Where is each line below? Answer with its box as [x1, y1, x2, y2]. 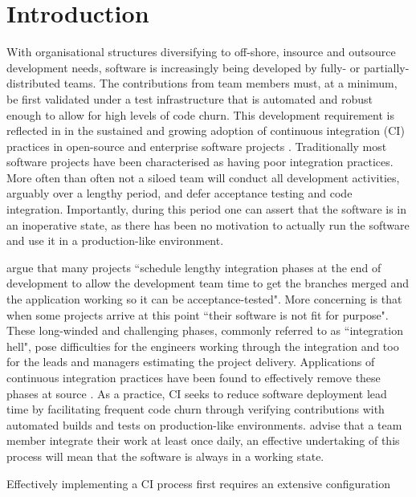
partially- [363, 59, 410, 75]
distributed [6, 75, 61, 92]
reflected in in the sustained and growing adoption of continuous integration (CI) [6, 122, 405, 139]
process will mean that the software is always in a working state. [6, 447, 324, 464]
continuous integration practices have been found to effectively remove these [6, 369, 381, 385]
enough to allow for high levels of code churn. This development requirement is [6, 106, 394, 123]
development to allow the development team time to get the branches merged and [6, 275, 409, 291]
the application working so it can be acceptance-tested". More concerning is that [6, 291, 402, 308]
